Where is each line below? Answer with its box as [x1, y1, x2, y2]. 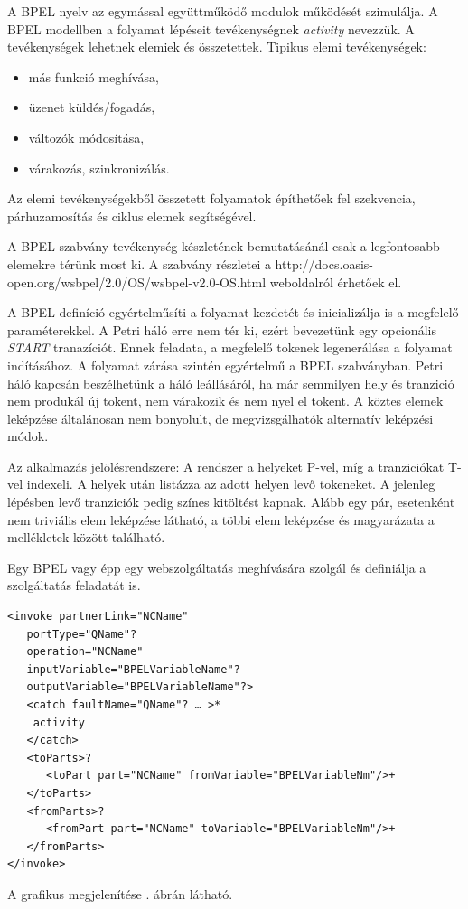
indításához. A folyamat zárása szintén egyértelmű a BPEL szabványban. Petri [7, 355, 444, 374]
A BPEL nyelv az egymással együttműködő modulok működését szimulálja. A [7, 2, 438, 20]
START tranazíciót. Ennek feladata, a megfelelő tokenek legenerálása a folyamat [7, 338, 453, 357]
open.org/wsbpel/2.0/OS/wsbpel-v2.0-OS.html [7, 272, 267, 291]
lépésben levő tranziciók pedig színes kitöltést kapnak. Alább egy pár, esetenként [7, 492, 455, 511]
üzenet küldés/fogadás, [28, 98, 155, 117]
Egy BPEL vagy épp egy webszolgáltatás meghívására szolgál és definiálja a [7, 558, 426, 576]
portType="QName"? [26, 627, 137, 641]
